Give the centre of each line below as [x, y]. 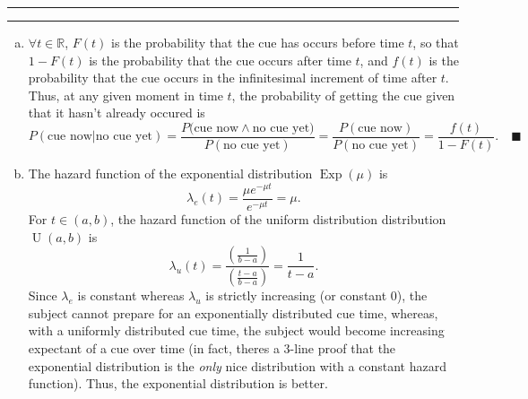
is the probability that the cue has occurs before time [258, 42]
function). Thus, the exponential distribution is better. [178, 383]
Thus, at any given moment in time [126, 95]
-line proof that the [343, 347]
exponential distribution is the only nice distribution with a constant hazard [237, 365]
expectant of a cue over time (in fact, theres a [154, 347]
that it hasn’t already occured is [117, 113]
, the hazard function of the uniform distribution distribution [278, 219]
